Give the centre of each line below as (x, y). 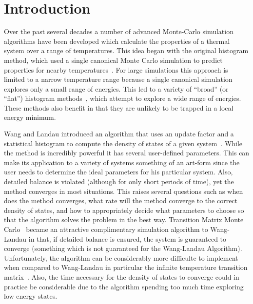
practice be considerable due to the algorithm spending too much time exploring (124, 286)
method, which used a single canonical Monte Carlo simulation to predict (113, 60)
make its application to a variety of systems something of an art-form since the (122, 162)
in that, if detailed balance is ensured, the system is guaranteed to (127, 238)
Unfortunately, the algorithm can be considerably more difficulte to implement (121, 257)
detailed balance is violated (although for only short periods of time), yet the (119, 181)
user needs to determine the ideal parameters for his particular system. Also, (118, 172)
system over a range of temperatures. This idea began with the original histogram (126, 50)
